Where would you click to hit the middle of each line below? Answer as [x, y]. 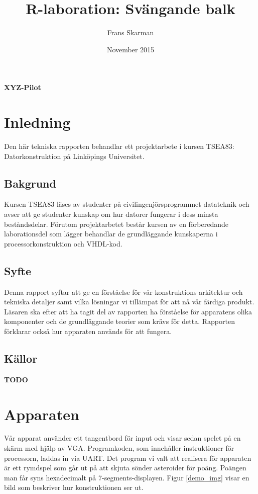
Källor [21, 358]
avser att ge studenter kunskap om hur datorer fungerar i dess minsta [111, 214]
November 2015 [131, 49]
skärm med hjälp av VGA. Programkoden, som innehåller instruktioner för [119, 448]
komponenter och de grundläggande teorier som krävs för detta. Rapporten [119, 321]
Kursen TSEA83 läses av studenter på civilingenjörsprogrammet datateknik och [127, 204]
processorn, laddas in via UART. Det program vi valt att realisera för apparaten [128, 458]
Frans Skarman [131, 32]
